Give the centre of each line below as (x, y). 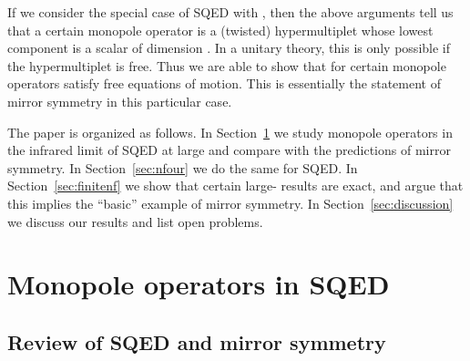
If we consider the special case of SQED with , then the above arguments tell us (230, 12)
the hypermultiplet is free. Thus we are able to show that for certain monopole (227, 65)
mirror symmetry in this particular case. (120, 101)
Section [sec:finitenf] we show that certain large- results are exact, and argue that (235, 186)
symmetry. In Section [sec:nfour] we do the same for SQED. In (183, 167)
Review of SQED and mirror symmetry (197, 341)
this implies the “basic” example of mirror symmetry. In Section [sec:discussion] (230, 203)
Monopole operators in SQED (199, 284)
